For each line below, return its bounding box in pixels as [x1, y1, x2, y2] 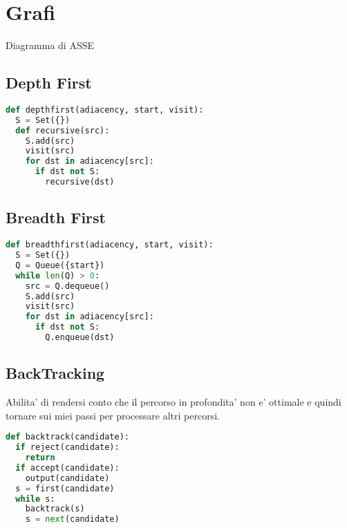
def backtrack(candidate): [6, 432, 129, 442]
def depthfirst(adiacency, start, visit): [6, 104, 204, 115]
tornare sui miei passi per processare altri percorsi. [6, 408, 220, 422]
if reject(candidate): [15, 442, 120, 453]
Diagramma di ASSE [6, 38, 95, 53]
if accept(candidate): [15, 462, 120, 473]
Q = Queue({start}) [15, 260, 105, 270]
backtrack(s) [25, 504, 85, 514]
